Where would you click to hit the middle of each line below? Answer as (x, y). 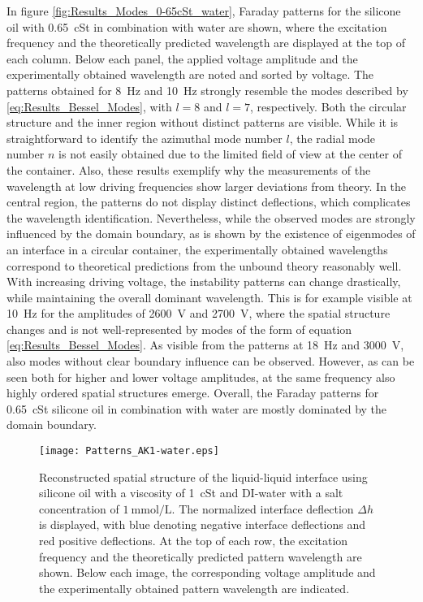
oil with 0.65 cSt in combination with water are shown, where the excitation (197, 26)
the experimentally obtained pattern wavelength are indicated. (194, 588)
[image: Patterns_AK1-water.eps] (129, 451)
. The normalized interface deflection (263, 508)
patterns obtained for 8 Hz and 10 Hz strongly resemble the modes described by (207, 90)
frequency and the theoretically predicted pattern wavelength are (201, 556)
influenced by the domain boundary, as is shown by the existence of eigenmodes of (211, 234)
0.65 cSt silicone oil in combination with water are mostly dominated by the (197, 408)
